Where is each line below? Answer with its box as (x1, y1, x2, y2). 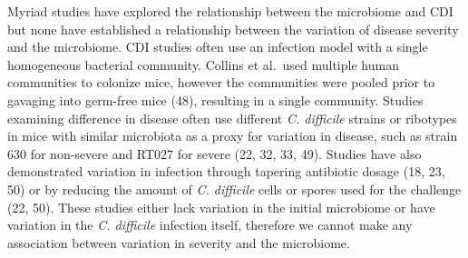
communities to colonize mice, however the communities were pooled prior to (7, 73, 435, 92)
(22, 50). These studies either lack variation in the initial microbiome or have (7, 197, 435, 216)
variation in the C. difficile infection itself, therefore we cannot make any (7, 215, 413, 234)
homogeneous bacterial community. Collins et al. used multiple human (7, 55, 399, 74)
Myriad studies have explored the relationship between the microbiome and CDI (7, 2, 453, 20)
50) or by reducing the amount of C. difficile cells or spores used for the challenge (7, 179, 462, 198)
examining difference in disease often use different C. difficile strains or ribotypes (7, 108, 457, 127)
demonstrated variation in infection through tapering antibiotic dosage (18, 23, (7, 162, 445, 181)
